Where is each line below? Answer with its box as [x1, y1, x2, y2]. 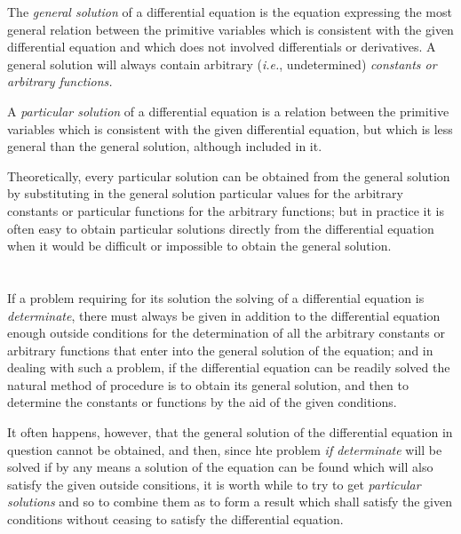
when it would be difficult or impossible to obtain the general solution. [7, 236, 392, 255]
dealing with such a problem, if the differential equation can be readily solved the [7, 358, 450, 377]
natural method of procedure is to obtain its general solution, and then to [7, 375, 409, 394]
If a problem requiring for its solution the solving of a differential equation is [7, 288, 425, 307]
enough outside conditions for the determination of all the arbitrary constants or [7, 323, 445, 342]
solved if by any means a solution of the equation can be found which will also [7, 458, 433, 476]
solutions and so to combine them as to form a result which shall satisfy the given [7, 492, 453, 511]
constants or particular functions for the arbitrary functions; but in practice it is [7, 201, 444, 219]
